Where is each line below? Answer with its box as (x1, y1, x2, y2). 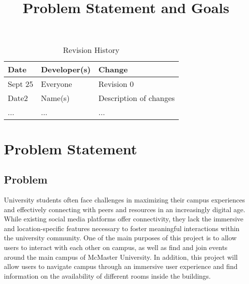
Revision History (63, 44, 120, 56)
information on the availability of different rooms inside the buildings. (4, 270, 211, 281)
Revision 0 (98, 78, 134, 90)
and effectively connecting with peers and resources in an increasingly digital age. (4, 204, 246, 214)
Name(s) (41, 92, 70, 104)
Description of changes (98, 92, 175, 104)
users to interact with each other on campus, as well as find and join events (4, 242, 228, 252)
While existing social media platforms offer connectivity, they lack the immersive (4, 214, 244, 224)
